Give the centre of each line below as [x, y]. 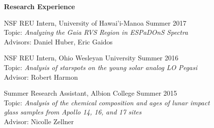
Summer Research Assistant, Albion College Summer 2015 [91, 93]
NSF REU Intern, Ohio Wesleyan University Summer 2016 [91, 58]
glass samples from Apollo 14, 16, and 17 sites [73, 112]
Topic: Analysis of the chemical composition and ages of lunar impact [107, 102]
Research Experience [40, 6]
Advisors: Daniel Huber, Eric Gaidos [58, 41]
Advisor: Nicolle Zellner [39, 121]
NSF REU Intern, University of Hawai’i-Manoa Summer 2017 [95, 22]
